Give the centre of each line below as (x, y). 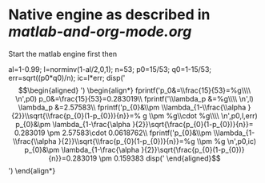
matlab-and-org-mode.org (100, 32)
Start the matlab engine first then (63, 54)
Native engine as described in (109, 15)
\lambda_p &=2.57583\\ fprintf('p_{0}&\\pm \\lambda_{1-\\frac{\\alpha (132, 107)
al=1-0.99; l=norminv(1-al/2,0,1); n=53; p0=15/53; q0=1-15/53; (110, 69)
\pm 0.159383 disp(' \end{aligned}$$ (160, 158)
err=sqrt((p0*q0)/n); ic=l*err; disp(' (67, 78)
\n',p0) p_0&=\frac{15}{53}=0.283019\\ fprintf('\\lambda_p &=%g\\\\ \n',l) (135, 98)
